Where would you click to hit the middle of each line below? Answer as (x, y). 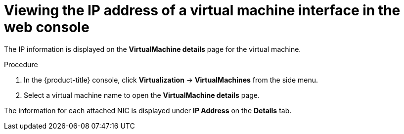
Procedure (21, 64)
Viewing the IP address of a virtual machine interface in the (202, 10)
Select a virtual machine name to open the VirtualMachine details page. (142, 95)
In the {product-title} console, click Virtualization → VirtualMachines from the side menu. (171, 80)
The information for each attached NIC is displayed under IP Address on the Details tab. (148, 110)
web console (47, 27)
